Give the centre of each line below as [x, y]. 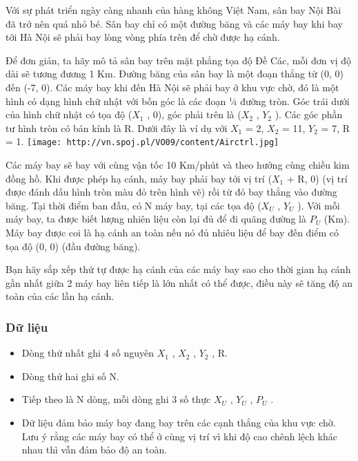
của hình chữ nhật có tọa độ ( [69, 114]
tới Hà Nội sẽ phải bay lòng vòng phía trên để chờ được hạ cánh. [143, 37]
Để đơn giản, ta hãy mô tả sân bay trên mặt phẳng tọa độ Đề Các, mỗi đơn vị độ [178, 60]
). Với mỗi [319, 205]
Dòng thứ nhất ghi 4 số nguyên [88, 353]
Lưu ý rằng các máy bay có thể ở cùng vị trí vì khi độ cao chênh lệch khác [179, 436]
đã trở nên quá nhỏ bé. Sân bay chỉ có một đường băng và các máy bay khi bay [174, 23]
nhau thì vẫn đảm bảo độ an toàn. [95, 450]
